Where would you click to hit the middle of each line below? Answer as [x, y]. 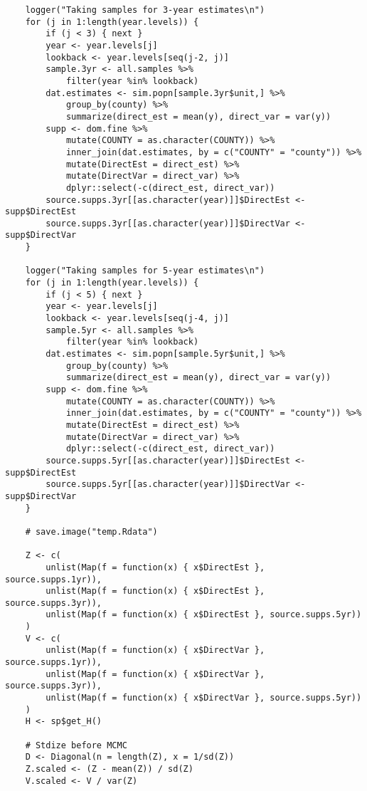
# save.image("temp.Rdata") [91, 531]
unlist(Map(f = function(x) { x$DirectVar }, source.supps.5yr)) [204, 698]
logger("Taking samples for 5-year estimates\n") [145, 271]
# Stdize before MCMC [76, 745]
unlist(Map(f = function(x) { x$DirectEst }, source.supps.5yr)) [204, 615]
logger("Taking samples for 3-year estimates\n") [145, 10]
